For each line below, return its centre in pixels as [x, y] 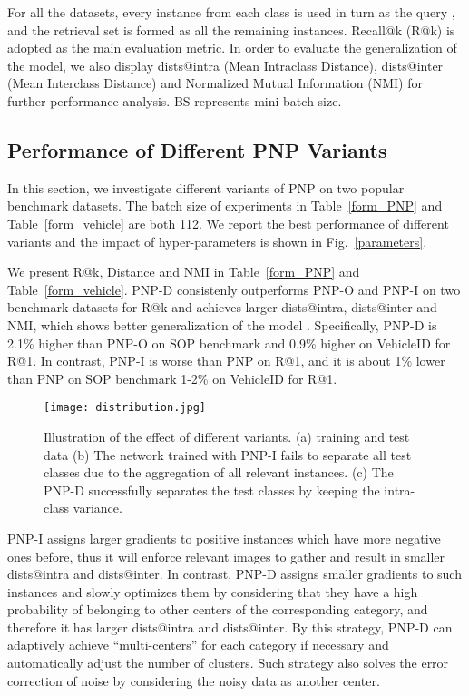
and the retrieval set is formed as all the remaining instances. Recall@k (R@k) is [231, 29]
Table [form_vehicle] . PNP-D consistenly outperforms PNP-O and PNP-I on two [234, 289]
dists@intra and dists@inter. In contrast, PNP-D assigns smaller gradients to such [234, 574]
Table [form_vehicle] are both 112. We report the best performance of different [228, 223]
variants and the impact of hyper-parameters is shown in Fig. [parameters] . [217, 241]
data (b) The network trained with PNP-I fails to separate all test [228, 454]
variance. [98, 508]
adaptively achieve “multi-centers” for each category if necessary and [198, 645]
